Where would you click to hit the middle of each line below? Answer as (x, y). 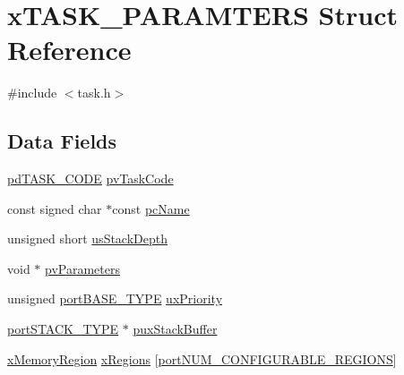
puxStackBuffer (175, 329)
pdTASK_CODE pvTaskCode (90, 179)
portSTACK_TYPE (63, 329)
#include (32, 93)
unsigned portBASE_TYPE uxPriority (115, 298)
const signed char (55, 208)
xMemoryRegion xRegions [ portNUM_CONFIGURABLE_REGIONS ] (202, 358)
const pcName (151, 208)
